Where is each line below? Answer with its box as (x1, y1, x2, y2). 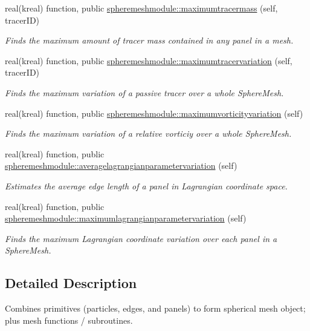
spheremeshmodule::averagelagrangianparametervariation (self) (5, 159, 237, 172)
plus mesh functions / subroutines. (5, 313, 133, 326)
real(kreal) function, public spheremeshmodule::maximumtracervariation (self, (5, 54, 292, 67)
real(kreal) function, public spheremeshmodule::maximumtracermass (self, (5, 2, 278, 14)
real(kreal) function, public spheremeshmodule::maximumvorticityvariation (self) (5, 107, 303, 119)
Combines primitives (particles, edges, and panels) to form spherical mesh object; (5, 302, 306, 315)
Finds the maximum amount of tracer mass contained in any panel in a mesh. (5, 34, 294, 47)
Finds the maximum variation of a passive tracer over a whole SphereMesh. (5, 86, 284, 99)
